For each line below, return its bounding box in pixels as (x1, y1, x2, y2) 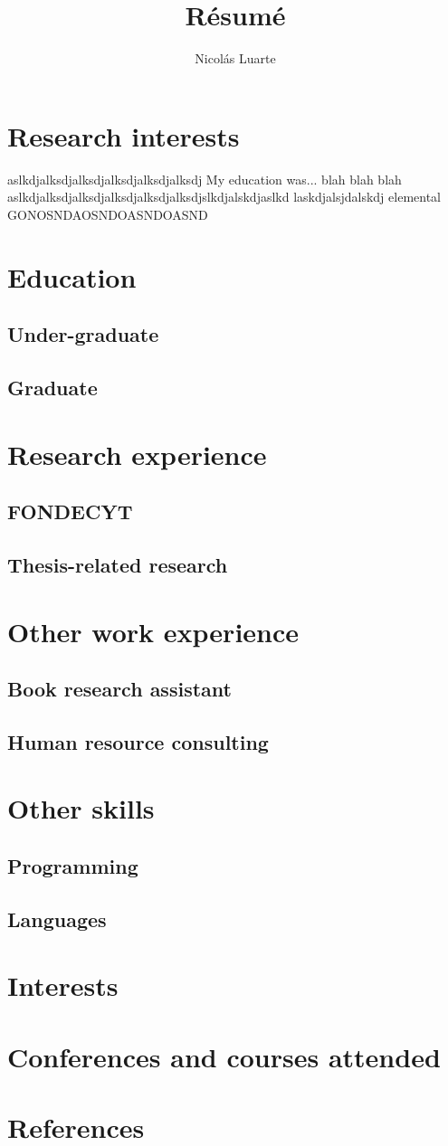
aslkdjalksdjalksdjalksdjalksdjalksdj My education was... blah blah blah (7, 169, 402, 188)
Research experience (7, 435, 267, 472)
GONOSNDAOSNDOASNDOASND (7, 204, 208, 223)
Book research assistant (7, 675, 232, 703)
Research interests (7, 117, 240, 154)
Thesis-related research (7, 550, 228, 578)
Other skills (7, 790, 155, 827)
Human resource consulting (7, 727, 269, 755)
